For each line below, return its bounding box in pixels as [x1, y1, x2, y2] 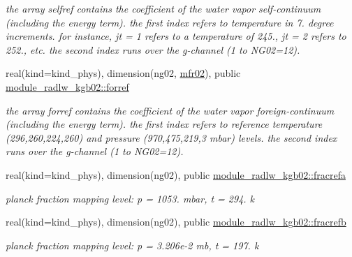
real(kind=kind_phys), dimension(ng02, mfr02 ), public [6, 66, 241, 80]
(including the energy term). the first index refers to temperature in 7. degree [6, 15, 334, 29]
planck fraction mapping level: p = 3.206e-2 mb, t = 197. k [6, 237, 259, 252]
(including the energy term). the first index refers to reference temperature [6, 117, 323, 131]
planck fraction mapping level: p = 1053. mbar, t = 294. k [6, 191, 255, 205]
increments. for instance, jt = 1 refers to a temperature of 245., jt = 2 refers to [6, 29, 346, 43]
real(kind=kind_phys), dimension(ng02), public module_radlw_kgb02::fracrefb [6, 214, 346, 229]
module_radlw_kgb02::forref [6, 79, 129, 94]
